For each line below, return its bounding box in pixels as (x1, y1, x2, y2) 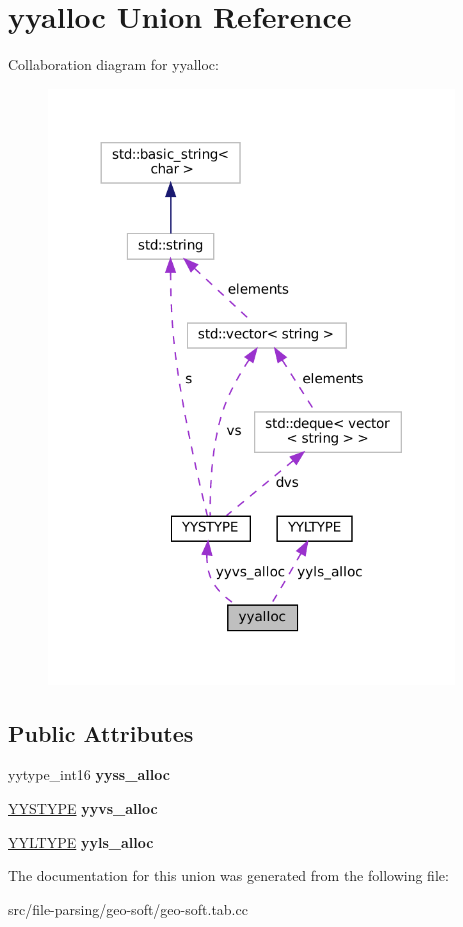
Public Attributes (8, 717, 194, 748)
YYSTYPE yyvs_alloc (8, 798, 158, 819)
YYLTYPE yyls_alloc (8, 831, 154, 852)
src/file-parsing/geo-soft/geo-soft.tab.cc (8, 898, 248, 919)
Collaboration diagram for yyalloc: (8, 54, 219, 75)
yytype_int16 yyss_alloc (8, 764, 170, 785)
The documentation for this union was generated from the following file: (8, 865, 449, 886)
